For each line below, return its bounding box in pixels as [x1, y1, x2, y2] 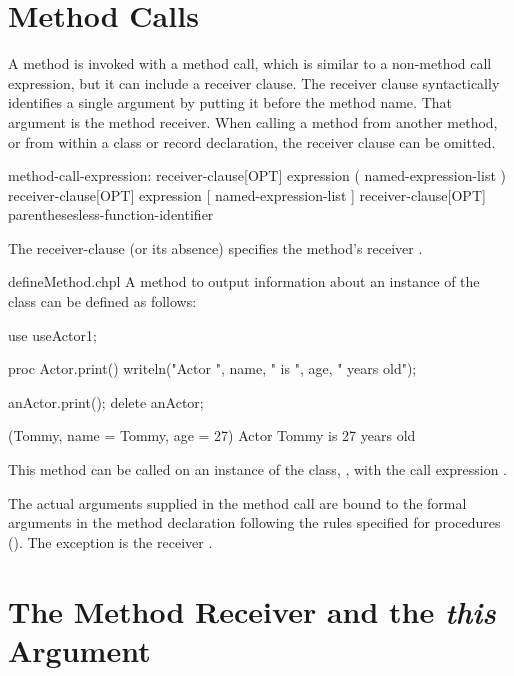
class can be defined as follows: [8, 291, 197, 312]
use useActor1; [8, 324, 97, 345]
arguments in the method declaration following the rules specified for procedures [8, 512, 501, 533]
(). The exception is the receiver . [8, 531, 213, 552]
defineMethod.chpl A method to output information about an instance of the [8, 271, 480, 292]
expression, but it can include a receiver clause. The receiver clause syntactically [8, 72, 500, 93]
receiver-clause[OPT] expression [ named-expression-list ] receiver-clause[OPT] [8, 184, 486, 205]
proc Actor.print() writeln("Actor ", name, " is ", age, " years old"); [8, 358, 417, 379]
